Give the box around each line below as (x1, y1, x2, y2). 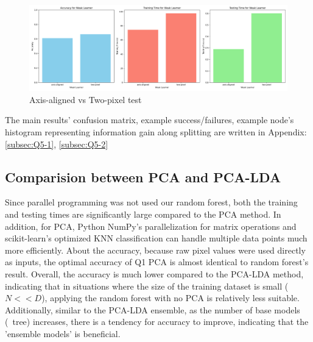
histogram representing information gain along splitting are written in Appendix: (5, 125, 307, 138)
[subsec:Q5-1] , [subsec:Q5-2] (5, 137, 108, 150)
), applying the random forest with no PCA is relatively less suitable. (41, 291, 300, 304)
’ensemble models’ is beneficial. (5, 327, 121, 340)
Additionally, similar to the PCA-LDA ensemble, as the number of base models (5, 303, 300, 316)
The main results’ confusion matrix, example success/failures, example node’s (5, 113, 294, 126)
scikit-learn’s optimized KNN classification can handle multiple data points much (5, 232, 308, 244)
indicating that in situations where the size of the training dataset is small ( (5, 279, 289, 292)
